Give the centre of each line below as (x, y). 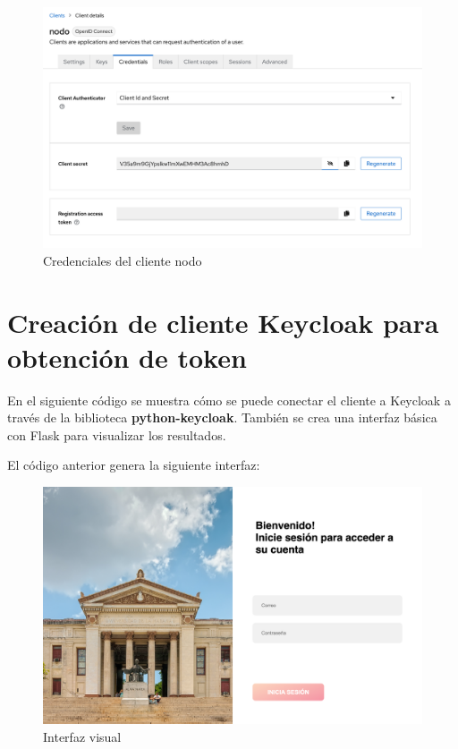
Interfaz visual (82, 736)
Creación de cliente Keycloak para (223, 322)
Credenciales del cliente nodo (123, 260)
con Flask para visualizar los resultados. (117, 434)
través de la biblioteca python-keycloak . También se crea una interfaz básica (222, 417)
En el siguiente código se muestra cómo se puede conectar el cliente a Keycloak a (229, 400)
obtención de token (127, 357)
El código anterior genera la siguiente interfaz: (134, 465)
